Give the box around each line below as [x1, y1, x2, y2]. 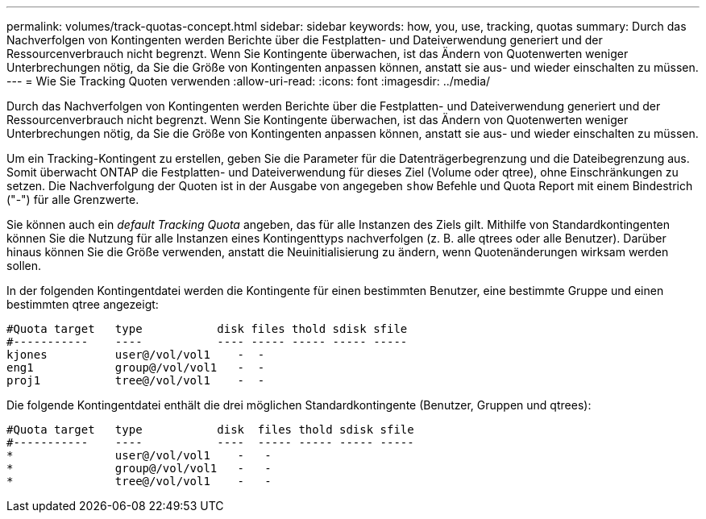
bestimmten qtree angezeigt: [6, 297, 159, 311]
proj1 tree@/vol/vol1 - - [6, 374, 265, 387]
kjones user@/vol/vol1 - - [6, 348, 265, 361]
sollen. [6, 259, 42, 272]
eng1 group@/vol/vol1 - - [6, 361, 265, 374]
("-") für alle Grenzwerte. [6, 193, 139, 206]
